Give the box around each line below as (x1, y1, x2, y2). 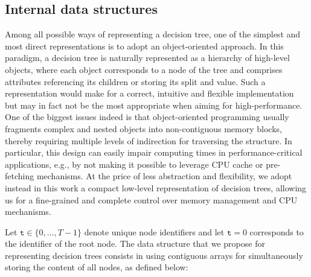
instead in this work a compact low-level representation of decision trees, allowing (5, 181, 307, 194)
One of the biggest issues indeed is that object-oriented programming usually (5, 110, 289, 123)
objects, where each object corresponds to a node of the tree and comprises (5, 63, 283, 75)
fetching (5, 170, 34, 182)
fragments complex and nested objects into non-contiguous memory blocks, (5, 122, 282, 135)
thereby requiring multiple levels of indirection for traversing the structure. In (5, 134, 292, 147)
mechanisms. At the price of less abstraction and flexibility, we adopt (36, 170, 292, 182)
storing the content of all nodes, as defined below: (5, 261, 188, 273)
